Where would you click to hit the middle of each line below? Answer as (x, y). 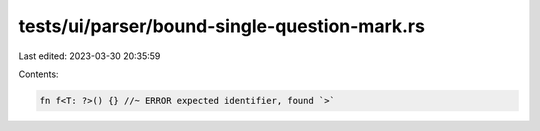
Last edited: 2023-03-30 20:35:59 (89, 56)
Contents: (38, 74)
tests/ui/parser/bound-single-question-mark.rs (221, 26)
